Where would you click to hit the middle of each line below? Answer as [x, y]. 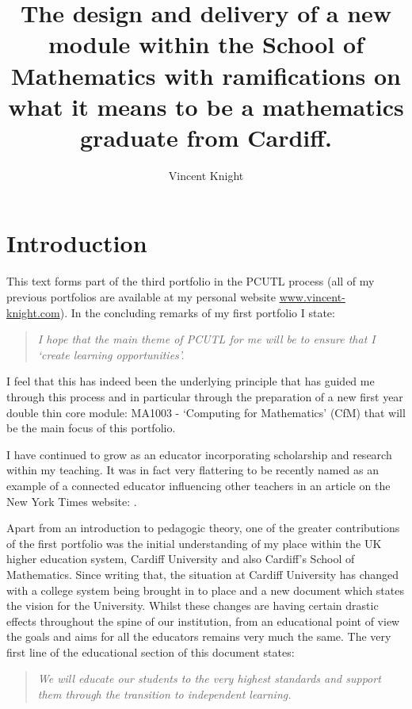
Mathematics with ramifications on [206, 75]
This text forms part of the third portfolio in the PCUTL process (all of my [191, 281]
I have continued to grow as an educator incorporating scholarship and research [199, 454]
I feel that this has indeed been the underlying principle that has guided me [191, 381]
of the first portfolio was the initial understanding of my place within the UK [194, 543]
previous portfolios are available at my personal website [141, 297]
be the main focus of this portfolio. [91, 428]
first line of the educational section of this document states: [151, 652]
